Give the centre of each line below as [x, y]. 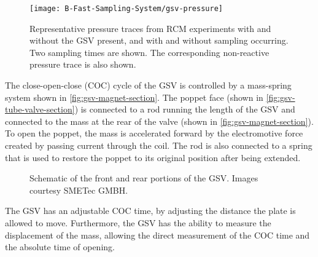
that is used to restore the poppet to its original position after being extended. [153, 157]
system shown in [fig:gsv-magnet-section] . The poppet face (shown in [134, 97]
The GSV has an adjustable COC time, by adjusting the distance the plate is [150, 211]
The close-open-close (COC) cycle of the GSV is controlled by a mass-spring [148, 85]
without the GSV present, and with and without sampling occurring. [159, 40]
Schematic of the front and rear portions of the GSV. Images [144, 178]
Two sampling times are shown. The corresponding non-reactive [149, 52]
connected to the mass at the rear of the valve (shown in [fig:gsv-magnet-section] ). [159, 121]
